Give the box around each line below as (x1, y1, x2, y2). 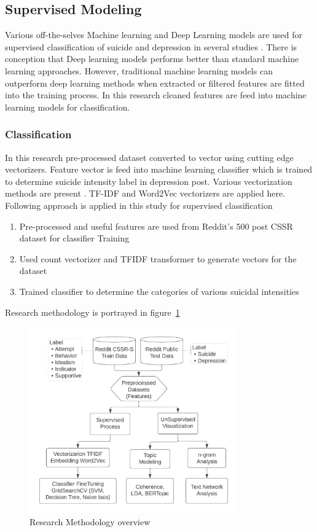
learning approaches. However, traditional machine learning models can (5, 64, 273, 77)
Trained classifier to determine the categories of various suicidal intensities (19, 284, 299, 297)
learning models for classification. (5, 100, 130, 113)
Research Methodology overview (29, 515, 151, 528)
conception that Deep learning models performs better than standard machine (5, 52, 299, 65)
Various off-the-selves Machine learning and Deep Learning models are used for (5, 28, 302, 41)
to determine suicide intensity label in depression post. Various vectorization (5, 174, 292, 187)
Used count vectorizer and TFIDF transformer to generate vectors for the (19, 252, 297, 265)
